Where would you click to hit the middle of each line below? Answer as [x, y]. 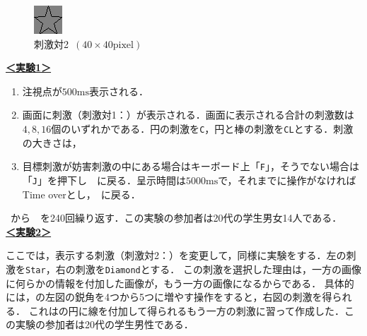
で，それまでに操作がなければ [287, 180]
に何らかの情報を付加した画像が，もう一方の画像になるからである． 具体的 [180, 283]
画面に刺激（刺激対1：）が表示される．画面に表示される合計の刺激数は [188, 115]
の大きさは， [52, 142]
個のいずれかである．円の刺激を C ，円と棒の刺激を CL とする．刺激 [202, 128]
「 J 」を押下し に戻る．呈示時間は [104, 180]
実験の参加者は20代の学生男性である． [104, 324]
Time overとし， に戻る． [81, 194]
